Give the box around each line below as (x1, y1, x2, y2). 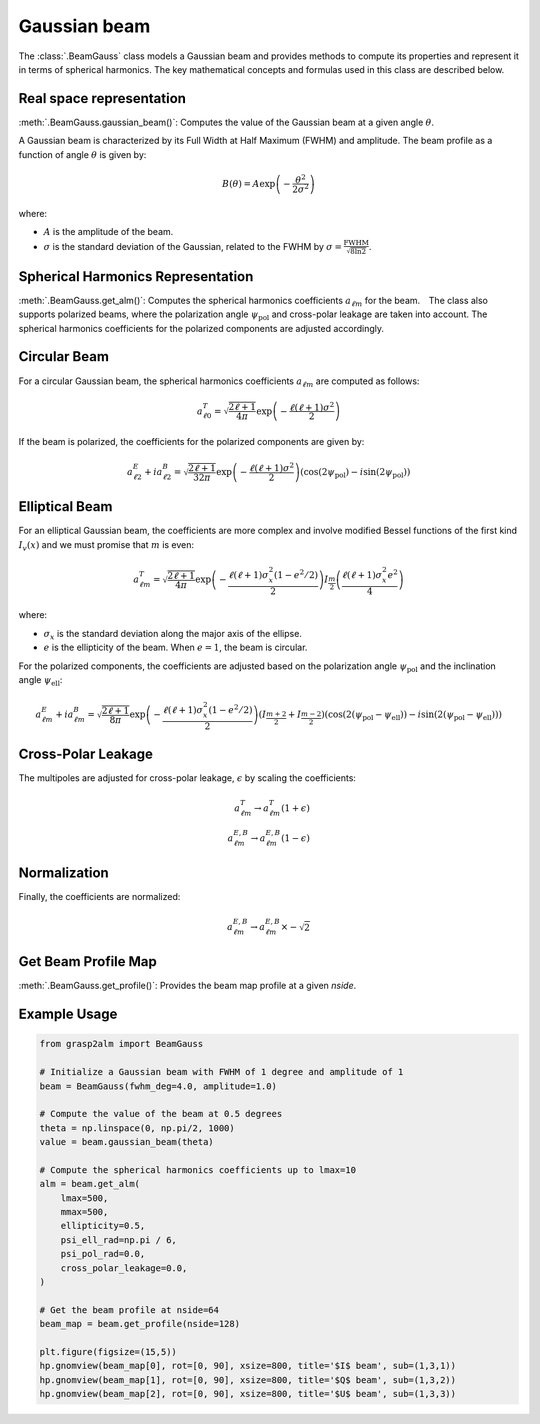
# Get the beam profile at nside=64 (39, 1304, 220, 1315)
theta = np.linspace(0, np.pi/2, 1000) (39, 1122, 235, 1134)
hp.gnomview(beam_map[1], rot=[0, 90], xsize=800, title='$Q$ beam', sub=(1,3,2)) (39, 1374, 457, 1385)
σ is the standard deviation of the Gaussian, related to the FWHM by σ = (43, 240, 342, 252)
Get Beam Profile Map (18, 953, 157, 970)
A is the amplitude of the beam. (43, 226, 174, 238)
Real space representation (18, 90, 187, 107)
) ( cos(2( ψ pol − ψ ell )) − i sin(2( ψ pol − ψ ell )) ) (320, 709, 502, 723)
